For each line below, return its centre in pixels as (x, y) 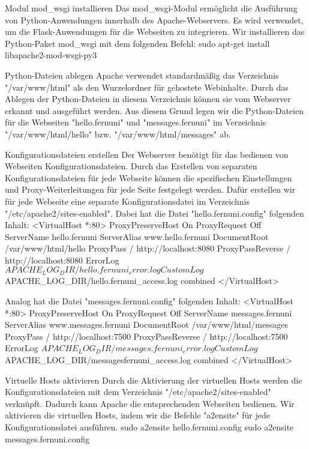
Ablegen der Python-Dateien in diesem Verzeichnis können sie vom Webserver (148, 99)
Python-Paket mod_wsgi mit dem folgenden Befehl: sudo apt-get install (137, 43)
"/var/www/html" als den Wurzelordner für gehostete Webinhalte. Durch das (147, 87)
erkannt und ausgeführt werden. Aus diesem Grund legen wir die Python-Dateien (154, 110)
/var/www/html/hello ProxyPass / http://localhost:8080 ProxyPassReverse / (148, 248)
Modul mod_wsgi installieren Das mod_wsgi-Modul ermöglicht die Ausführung (151, 8)
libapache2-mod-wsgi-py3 (51, 55)
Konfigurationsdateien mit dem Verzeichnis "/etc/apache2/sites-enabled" (138, 392)
